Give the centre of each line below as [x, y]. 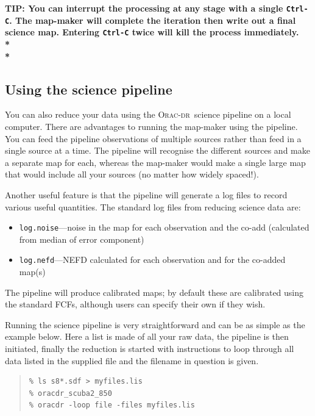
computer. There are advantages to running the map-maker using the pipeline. [151, 126]
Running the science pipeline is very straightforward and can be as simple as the [155, 324]
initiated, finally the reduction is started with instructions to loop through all [150, 348]
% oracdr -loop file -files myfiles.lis [112, 405]
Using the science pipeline [89, 89]
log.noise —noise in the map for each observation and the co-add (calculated [164, 227]
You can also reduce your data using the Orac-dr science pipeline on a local [148, 114]
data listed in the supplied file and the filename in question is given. [132, 360]
